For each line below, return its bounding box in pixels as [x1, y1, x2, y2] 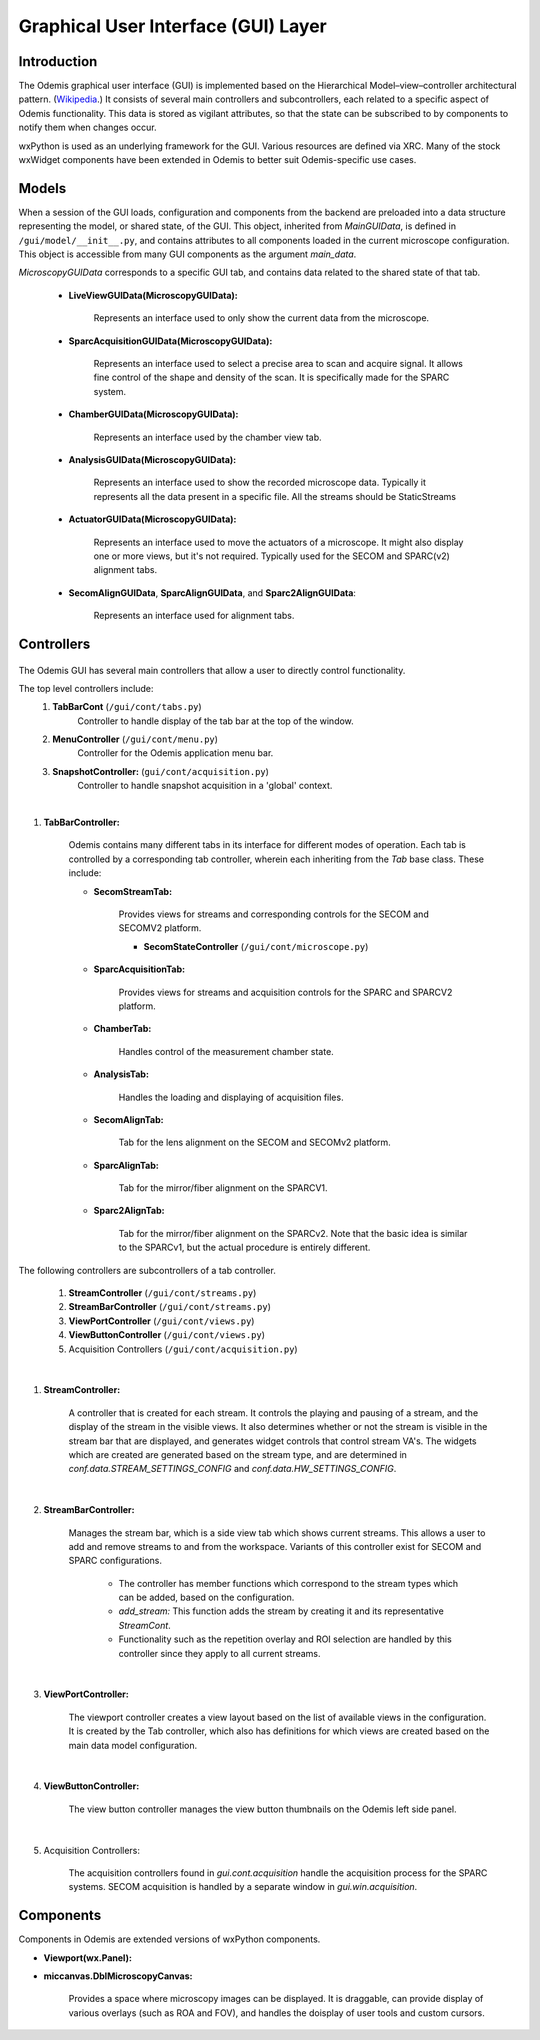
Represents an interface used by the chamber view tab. [93, 431, 322, 443]
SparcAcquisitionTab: [93, 963, 185, 975]
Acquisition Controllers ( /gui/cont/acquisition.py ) [68, 1343, 299, 1355]
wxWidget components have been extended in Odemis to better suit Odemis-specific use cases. [18, 154, 417, 166]
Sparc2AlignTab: [93, 1205, 165, 1217]
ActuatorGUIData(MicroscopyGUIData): [68, 513, 237, 525]
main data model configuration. [68, 1739, 198, 1751]
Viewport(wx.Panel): [43, 1951, 132, 1964]
